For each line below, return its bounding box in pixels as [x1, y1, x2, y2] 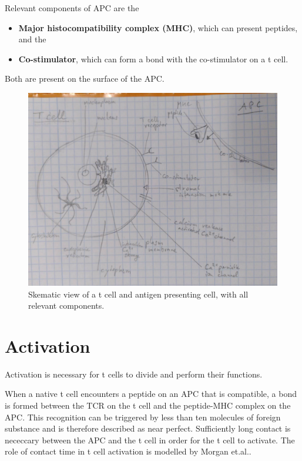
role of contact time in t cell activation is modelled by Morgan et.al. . [5, 445, 251, 457]
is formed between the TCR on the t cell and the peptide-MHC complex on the [5, 399, 291, 411]
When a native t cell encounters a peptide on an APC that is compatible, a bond [5, 387, 297, 400]
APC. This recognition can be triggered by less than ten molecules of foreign [5, 410, 281, 423]
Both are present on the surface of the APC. [5, 72, 165, 85]
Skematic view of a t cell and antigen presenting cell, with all [28, 288, 249, 300]
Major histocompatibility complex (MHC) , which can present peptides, [18, 21, 298, 34]
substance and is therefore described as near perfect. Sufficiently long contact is [5, 422, 291, 435]
